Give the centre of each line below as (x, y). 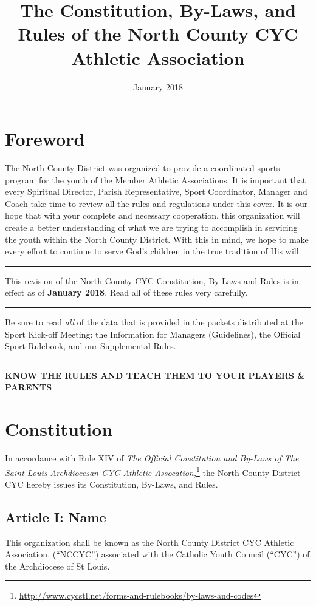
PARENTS (29, 387)
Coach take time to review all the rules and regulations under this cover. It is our (156, 203)
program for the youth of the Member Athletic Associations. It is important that (156, 179)
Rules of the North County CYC (158, 34)
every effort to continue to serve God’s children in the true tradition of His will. (153, 251)
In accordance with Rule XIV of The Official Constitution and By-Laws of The (152, 458)
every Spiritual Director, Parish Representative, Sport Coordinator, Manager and (156, 192)
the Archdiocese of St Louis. (57, 566)
